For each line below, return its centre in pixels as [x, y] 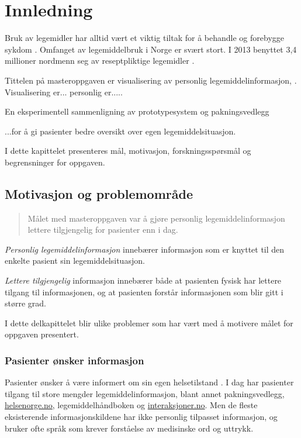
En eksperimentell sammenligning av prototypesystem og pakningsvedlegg [137, 111]
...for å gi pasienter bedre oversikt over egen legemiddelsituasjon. [120, 131]
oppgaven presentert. [42, 334]
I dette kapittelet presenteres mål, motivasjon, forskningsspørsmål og [128, 151]
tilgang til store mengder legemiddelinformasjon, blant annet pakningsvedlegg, [145, 393]
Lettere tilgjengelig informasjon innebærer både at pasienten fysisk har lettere [143, 280]
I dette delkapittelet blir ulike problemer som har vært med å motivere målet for [149, 323]
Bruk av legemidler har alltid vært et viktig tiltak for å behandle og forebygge [145, 38]
